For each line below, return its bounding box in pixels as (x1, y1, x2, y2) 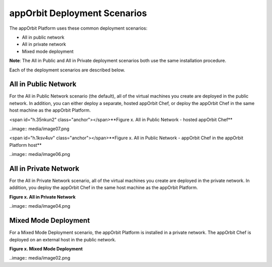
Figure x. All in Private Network (9, 194, 76, 200)
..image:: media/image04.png (9, 203, 71, 209)
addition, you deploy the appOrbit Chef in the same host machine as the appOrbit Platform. (9, 185, 198, 191)
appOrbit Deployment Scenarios (9, 8, 147, 19)
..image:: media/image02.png (9, 255, 71, 261)
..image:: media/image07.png (9, 126, 70, 132)
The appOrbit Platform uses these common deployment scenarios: (9, 25, 148, 31)
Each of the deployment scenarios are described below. (9, 67, 125, 73)
